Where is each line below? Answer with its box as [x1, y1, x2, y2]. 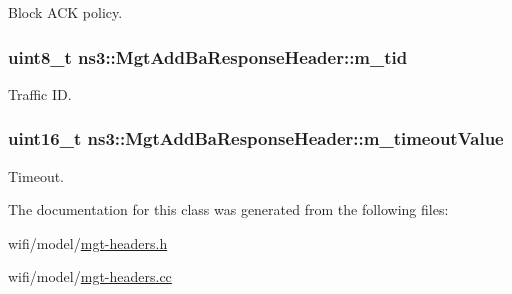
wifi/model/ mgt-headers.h [8, 232, 168, 253]
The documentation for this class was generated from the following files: [8, 199, 449, 220]
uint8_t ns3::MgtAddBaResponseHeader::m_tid [8, 44, 408, 69]
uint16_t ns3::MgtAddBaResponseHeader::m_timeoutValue [8, 126, 504, 151]
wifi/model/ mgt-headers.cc [8, 266, 172, 287]
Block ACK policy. [8, 2, 123, 22]
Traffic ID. [8, 83, 72, 104]
